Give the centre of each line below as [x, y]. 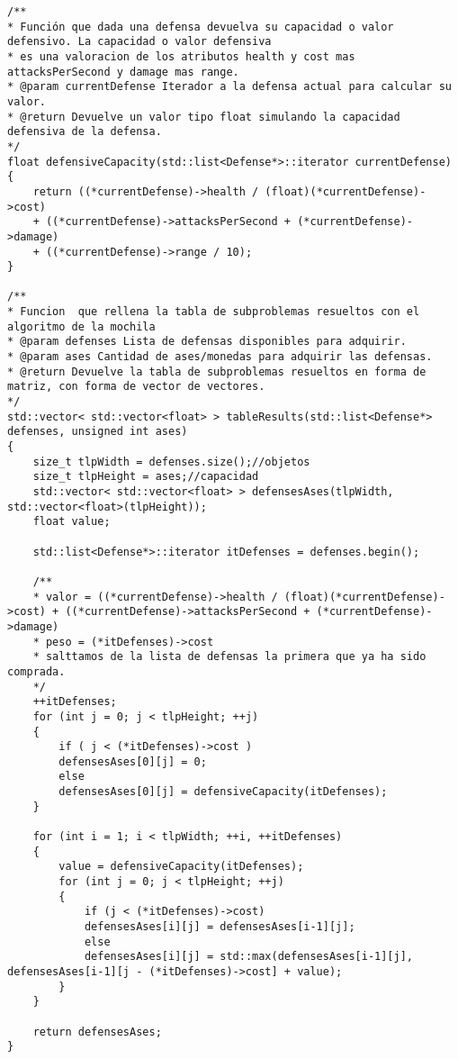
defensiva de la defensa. [85, 132]
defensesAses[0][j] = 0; [133, 761]
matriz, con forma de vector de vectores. [136, 387]
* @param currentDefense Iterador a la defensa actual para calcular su [229, 87]
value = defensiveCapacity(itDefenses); [181, 867]
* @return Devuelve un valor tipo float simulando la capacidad [204, 117]
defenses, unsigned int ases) [98, 432]
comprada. [36, 671]
